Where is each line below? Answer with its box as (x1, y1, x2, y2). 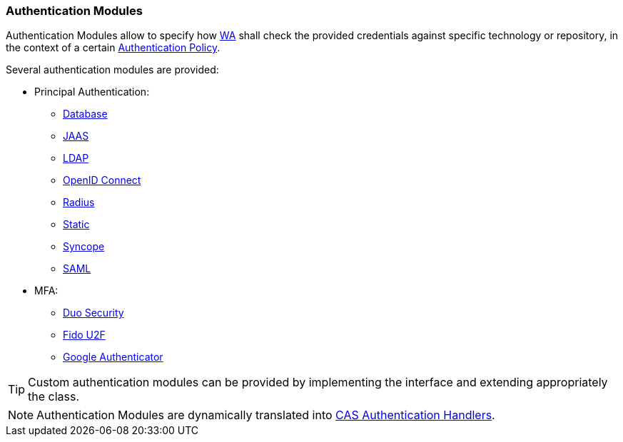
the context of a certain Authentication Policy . (6, 41, 221, 54)
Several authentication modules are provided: (6, 63, 219, 76)
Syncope (63, 240, 105, 253)
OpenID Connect (63, 174, 141, 187)
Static (63, 218, 90, 231)
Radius (63, 196, 95, 209)
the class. (28, 389, 80, 404)
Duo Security (63, 307, 124, 319)
